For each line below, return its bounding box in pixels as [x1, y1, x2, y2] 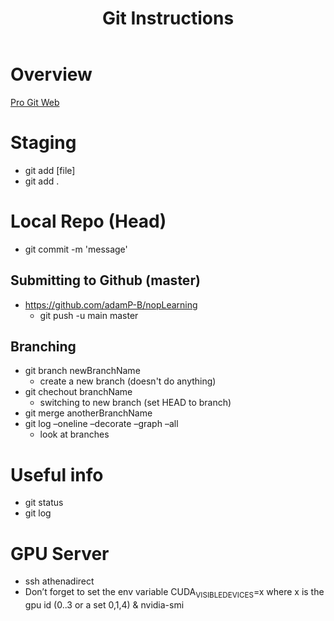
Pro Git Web [10, 96, 60, 108]
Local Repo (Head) [10, 210, 167, 233]
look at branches [39, 428, 110, 441]
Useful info [10, 463, 104, 486]
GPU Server [10, 542, 110, 565]
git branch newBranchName [24, 365, 141, 377]
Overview [10, 63, 93, 86]
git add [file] [24, 164, 76, 176]
